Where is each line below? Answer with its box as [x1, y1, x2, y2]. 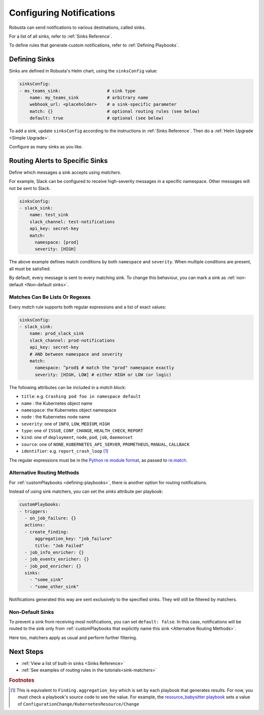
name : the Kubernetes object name [21, 400, 92, 406]
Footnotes [9, 677, 35, 684]
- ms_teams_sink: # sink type [19, 88, 135, 93]
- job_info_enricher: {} [24, 550, 84, 555]
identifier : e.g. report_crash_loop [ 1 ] [21, 448, 109, 454]
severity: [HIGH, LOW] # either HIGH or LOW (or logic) [35, 372, 172, 377]
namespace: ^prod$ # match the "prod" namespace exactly [35, 365, 175, 370]
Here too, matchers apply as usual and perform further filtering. [9, 634, 137, 641]
